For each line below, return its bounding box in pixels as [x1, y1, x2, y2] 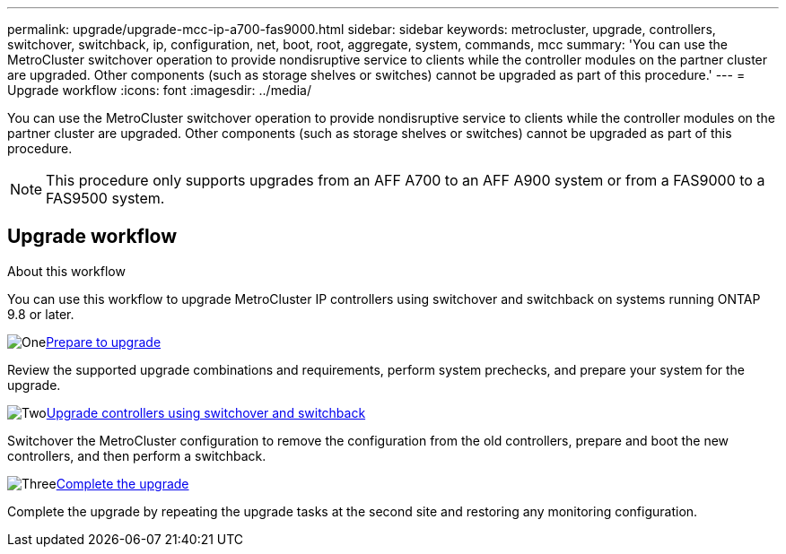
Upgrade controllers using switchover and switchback [46, 404, 366, 420]
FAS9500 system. [46, 189, 165, 207]
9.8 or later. [7, 306, 74, 322]
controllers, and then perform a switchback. [7, 447, 266, 463]
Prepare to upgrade [46, 333, 162, 350]
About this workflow [7, 263, 126, 279]
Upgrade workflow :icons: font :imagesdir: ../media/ [7, 82, 311, 98]
